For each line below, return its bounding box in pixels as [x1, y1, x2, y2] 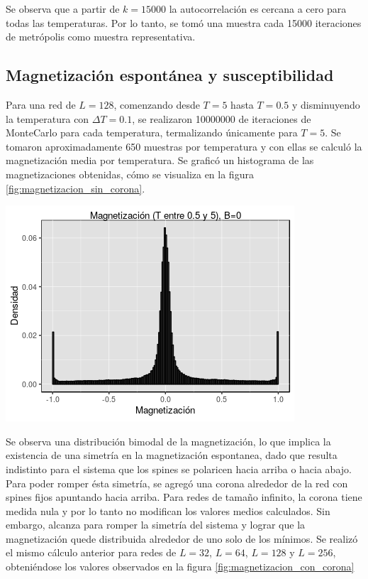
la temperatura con [6, 111, 89, 126]
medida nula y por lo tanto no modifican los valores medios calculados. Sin [6, 503, 330, 518]
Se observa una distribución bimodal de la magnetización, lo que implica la [6, 433, 331, 448]
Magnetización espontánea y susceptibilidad [6, 64, 334, 86]
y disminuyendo [291, 97, 360, 112]
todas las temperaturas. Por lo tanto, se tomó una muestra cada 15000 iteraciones [6, 15, 362, 30]
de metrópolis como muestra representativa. [6, 29, 196, 44]
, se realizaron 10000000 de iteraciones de [132, 111, 311, 126]
